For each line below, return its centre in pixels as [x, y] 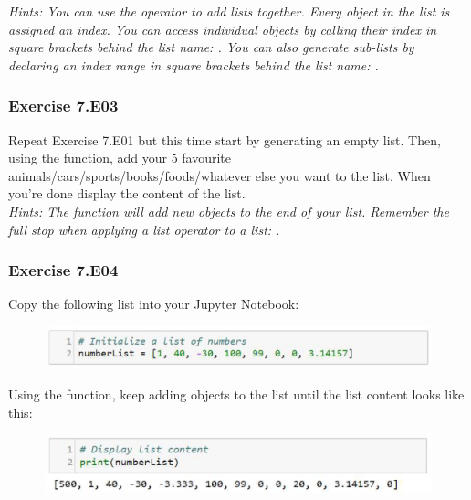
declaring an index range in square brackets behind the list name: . [194, 64]
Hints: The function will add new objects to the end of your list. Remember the [229, 211]
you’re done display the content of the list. [127, 193]
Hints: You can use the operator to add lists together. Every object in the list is [229, 11]
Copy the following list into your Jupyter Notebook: [154, 304]
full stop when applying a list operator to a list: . [144, 229]
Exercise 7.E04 [63, 270]
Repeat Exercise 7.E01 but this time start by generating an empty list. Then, [225, 139]
